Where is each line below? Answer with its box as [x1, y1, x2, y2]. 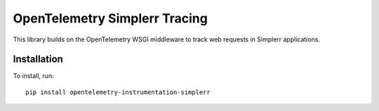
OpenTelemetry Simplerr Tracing [13, 11, 208, 26]
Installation [13, 53, 63, 65]
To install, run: [13, 72, 54, 80]
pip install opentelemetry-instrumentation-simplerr [25, 88, 211, 96]
